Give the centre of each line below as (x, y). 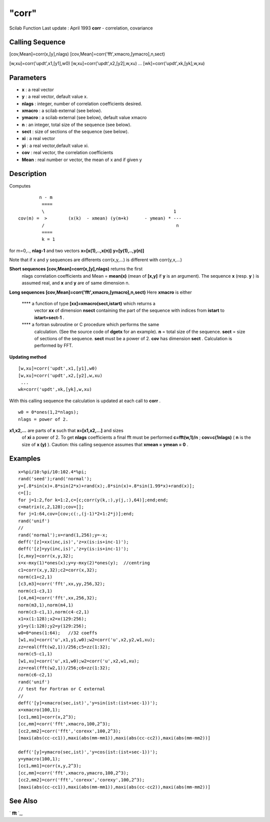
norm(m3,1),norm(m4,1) (46, 605)
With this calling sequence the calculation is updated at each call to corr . (85, 401)
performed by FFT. (54, 346)
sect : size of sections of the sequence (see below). (75, 132)
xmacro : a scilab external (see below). (62, 111)
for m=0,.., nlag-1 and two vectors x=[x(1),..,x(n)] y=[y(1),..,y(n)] (77, 251)
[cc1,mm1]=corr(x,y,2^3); (50, 766)
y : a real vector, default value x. (55, 97)
